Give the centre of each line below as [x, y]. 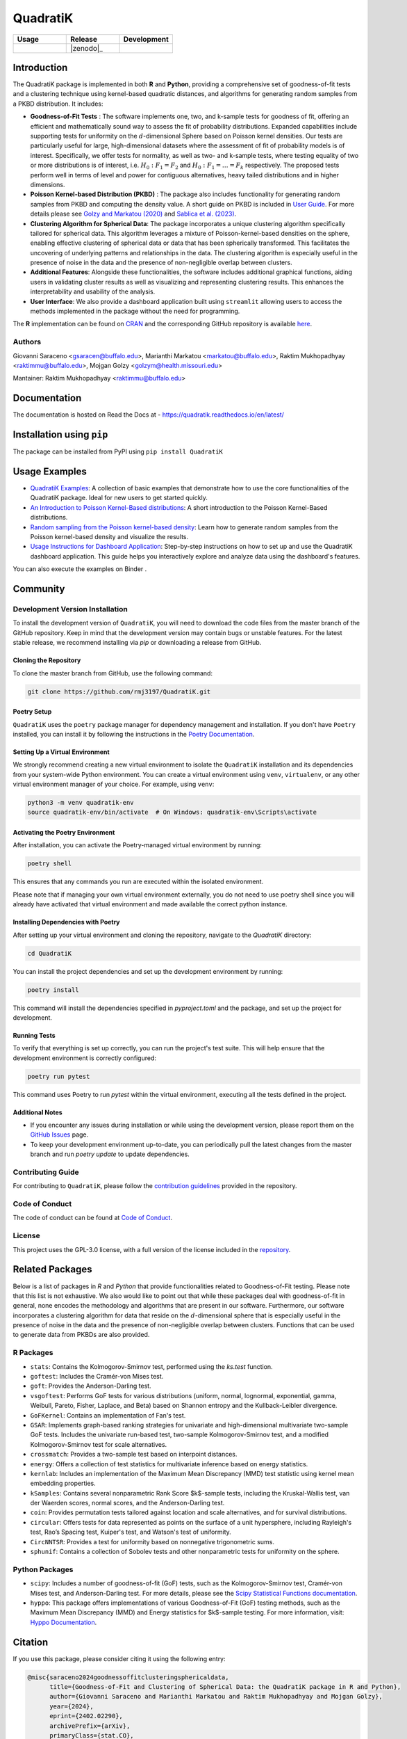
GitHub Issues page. [59, 1135]
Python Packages [43, 1569]
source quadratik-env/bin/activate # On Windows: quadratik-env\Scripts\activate [172, 812]
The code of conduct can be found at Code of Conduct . [93, 1218]
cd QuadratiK [50, 953]
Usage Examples [50, 471]
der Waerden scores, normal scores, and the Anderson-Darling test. [127, 1503]
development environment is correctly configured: [84, 1058]
